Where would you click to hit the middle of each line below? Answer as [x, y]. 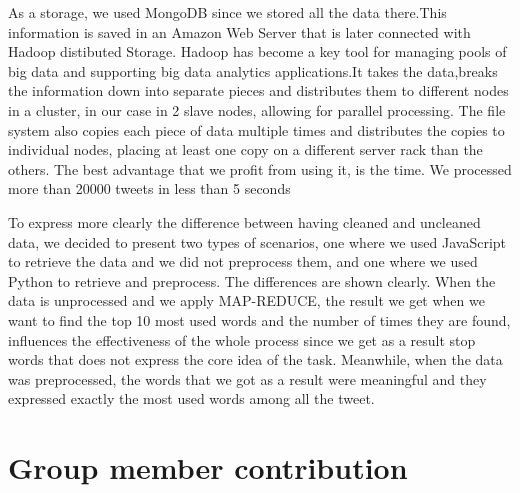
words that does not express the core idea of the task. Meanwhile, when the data [255, 359]
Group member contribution [208, 467]
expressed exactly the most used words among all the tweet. [191, 398]
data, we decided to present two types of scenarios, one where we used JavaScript [257, 241]
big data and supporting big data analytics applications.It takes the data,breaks [253, 70]
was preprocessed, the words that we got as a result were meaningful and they [247, 378]
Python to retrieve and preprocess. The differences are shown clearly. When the [252, 280]
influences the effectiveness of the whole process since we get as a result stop [242, 339]
